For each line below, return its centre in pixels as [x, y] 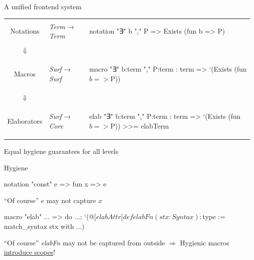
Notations [25, 31]
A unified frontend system [43, 6]
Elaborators [25, 121]
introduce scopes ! [30, 252]
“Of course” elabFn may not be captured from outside [85, 242]
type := [214, 216]
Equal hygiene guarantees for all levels [61, 151]
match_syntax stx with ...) [44, 226]
